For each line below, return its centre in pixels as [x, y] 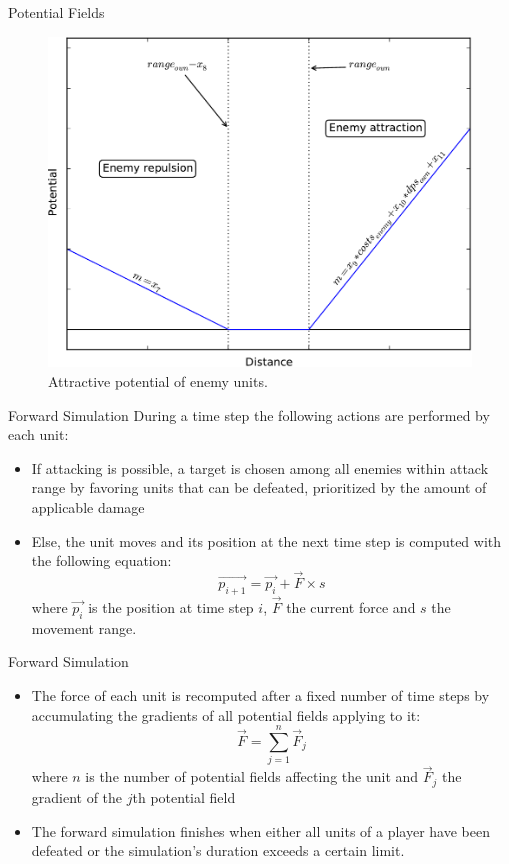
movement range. [84, 627]
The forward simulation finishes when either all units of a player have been [260, 830]
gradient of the [77, 796]
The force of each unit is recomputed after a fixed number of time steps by [260, 694]
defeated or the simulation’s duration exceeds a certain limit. [218, 850]
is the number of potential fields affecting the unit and [252, 776]
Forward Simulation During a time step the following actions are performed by [249, 414]
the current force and [351, 606]
